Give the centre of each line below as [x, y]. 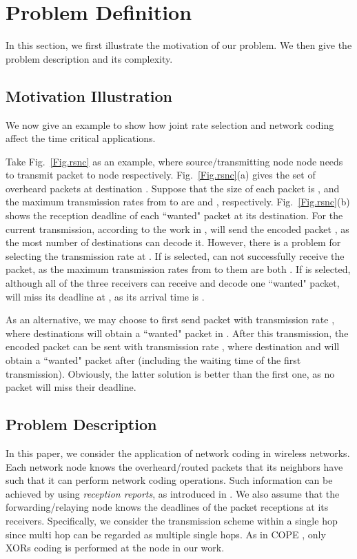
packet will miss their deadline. [71, 387]
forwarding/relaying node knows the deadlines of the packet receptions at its [167, 507]
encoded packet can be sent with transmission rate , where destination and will [173, 346]
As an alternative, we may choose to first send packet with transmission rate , [170, 319]
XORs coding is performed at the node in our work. [115, 548]
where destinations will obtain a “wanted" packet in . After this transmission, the [177, 333]
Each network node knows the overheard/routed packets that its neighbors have [174, 466]
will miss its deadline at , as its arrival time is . [105, 296]
